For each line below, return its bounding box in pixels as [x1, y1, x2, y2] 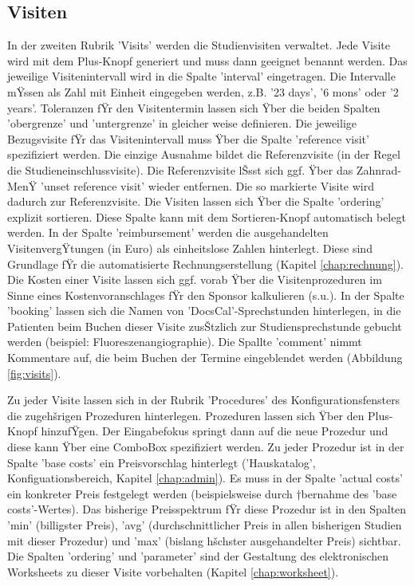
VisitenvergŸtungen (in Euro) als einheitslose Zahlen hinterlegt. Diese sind [7, 239, 373, 256]
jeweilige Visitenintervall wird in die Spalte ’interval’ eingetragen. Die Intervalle [7, 68, 396, 85]
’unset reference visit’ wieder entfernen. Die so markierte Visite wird [40, 177, 375, 194]
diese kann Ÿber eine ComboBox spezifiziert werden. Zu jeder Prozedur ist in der [7, 439, 404, 455]
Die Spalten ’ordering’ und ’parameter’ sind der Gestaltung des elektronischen [7, 548, 389, 564]
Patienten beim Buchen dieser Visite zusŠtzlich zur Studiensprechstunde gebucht [7, 317, 402, 334]
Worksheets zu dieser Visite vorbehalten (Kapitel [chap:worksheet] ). [7, 563, 339, 580]
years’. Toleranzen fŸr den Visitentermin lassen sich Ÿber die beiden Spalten [7, 99, 380, 116]
